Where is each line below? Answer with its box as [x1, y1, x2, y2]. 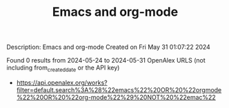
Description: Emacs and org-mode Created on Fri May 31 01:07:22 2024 [6, 43, 211, 52]
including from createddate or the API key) [6, 63, 120, 73]
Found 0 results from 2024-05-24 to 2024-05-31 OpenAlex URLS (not [6, 56, 206, 65]
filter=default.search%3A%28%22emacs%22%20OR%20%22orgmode [16, 85, 222, 94]
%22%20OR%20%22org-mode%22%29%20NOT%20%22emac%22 [16, 93, 217, 101]
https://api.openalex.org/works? [16, 78, 108, 87]
